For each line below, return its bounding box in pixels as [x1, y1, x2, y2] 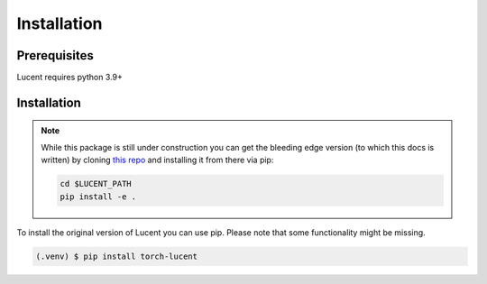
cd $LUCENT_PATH [60, 179, 133, 189]
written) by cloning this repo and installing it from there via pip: [41, 154, 274, 166]
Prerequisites [16, 48, 94, 63]
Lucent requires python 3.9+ [16, 72, 124, 83]
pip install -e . [60, 191, 137, 202]
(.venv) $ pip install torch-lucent [35, 251, 198, 261]
